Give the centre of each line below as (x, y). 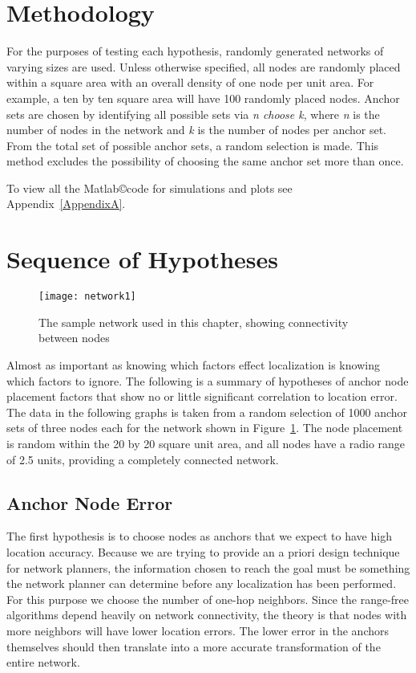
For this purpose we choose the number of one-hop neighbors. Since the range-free (208, 599)
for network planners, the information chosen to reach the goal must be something (208, 567)
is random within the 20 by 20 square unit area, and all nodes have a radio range (206, 443)
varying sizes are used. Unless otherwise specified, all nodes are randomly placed (204, 66)
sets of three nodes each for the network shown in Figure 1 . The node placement (205, 428)
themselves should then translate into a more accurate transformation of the (194, 646)
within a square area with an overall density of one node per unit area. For (190, 82)
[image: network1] (87, 297)
